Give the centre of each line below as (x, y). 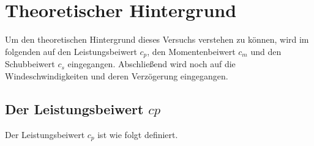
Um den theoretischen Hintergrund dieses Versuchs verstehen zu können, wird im (157, 39)
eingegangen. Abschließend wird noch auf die (151, 64)
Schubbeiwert (30, 64)
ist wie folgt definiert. (138, 134)
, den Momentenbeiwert (191, 51)
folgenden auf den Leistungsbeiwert (71, 51)
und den (266, 51)
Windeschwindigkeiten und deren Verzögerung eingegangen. (117, 75)
